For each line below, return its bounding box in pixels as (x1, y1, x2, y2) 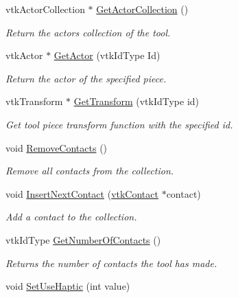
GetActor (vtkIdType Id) (53, 48, 160, 62)
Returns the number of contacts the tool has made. (5, 255, 217, 270)
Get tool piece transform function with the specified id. (5, 117, 233, 131)
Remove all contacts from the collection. (5, 163, 174, 178)
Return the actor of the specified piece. (5, 71, 167, 85)
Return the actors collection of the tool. (5, 25, 171, 39)
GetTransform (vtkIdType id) (73, 94, 200, 108)
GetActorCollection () (96, 2, 189, 16)
